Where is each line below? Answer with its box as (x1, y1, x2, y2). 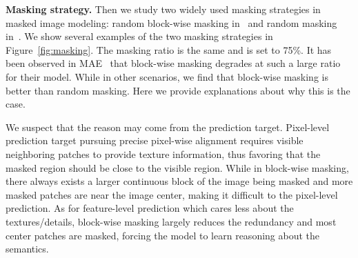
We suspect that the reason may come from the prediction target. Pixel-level (6, 119, 330, 134)
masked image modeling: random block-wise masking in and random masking (6, 15, 337, 30)
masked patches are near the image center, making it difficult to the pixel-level (6, 187, 338, 201)
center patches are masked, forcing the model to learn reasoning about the (6, 228, 320, 242)
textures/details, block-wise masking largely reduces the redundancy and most (6, 214, 337, 228)
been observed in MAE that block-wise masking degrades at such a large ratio (6, 56, 341, 70)
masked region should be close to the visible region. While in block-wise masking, (6, 160, 349, 175)
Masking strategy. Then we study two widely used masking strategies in (6, 2, 321, 16)
